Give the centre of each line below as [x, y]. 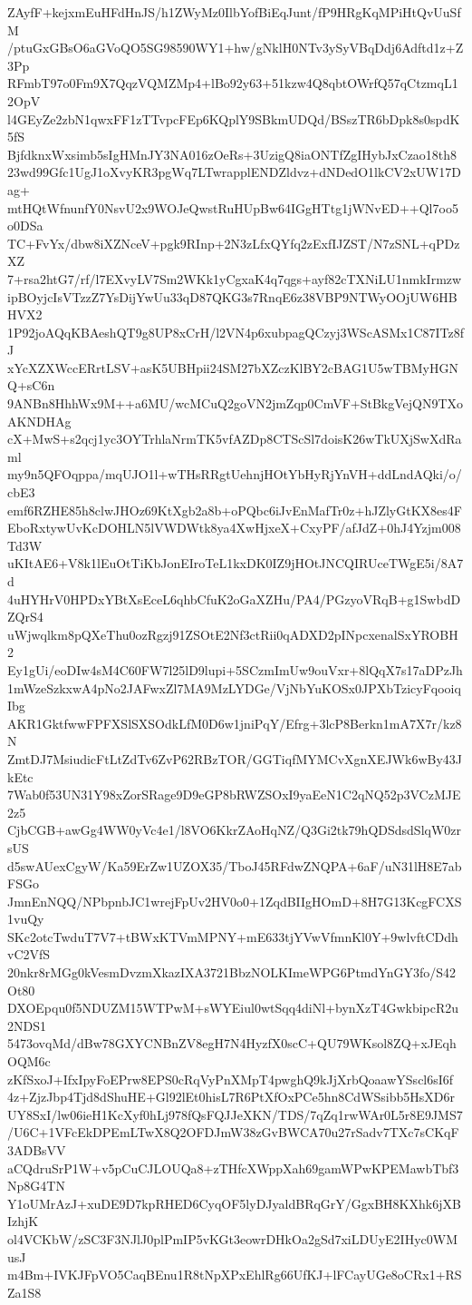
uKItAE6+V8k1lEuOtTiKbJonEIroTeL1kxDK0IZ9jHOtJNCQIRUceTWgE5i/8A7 [236, 563]
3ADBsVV [37, 1150]
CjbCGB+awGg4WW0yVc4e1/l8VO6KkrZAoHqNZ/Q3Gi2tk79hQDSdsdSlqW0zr [235, 830]
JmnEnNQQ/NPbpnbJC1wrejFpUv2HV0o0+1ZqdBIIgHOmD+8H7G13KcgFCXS [235, 901]
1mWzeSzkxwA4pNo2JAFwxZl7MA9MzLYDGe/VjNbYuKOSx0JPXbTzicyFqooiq [234, 687]
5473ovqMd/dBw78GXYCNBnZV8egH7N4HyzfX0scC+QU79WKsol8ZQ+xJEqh [232, 1043]
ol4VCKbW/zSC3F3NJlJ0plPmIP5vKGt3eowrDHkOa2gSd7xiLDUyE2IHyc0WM [233, 1238]
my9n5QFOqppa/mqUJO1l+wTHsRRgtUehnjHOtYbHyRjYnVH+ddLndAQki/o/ [235, 474]
